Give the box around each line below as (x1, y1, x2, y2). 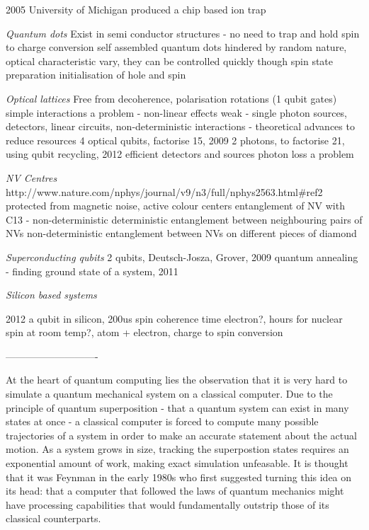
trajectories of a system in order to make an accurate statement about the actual (6, 427, 357, 442)
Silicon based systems (6, 287, 97, 302)
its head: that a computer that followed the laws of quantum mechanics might (6, 483, 344, 498)
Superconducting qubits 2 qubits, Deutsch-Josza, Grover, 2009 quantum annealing (6, 249, 358, 264)
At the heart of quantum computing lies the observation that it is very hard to (6, 372, 348, 387)
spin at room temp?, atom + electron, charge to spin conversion (6, 325, 283, 340)
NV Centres (6, 170, 57, 185)
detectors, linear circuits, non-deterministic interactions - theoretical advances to (6, 119, 355, 134)
